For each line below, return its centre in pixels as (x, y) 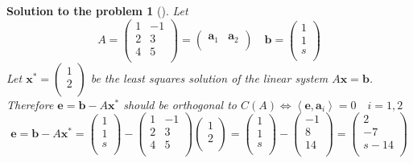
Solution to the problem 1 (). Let (97, 10)
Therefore (30, 104)
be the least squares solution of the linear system (209, 77)
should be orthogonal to (180, 104)
